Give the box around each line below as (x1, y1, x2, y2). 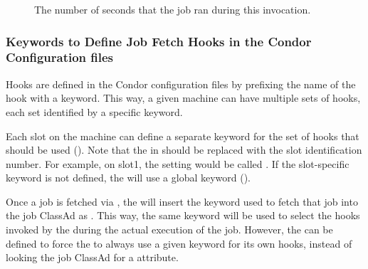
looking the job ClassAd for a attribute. (6, 250, 179, 265)
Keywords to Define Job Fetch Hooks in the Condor (6, 32, 312, 50)
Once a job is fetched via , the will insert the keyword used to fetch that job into (6, 194, 358, 209)
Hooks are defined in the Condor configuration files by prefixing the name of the (6, 76, 356, 91)
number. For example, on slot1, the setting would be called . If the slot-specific (6, 156, 349, 171)
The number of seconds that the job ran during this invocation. (34, 2, 311, 16)
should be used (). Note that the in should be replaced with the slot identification (6, 142, 362, 157)
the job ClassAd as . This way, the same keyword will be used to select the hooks (6, 208, 360, 223)
